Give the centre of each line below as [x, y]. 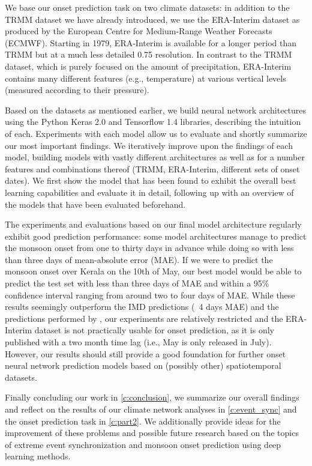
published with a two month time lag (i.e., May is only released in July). [138, 342]
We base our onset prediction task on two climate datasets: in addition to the [147, 7]
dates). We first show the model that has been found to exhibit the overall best [151, 180]
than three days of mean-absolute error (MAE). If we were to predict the [139, 259]
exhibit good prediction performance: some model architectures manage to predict [156, 236]
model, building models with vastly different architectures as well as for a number [155, 157]
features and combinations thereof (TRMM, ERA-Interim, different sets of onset [152, 168]
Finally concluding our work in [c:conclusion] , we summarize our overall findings [152, 397]
